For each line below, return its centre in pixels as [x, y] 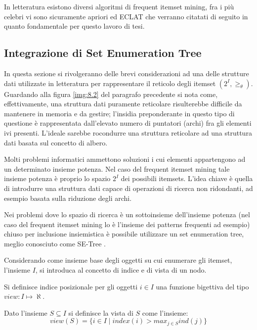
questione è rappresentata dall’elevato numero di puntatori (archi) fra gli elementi [128, 123]
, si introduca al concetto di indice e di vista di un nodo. [121, 270]
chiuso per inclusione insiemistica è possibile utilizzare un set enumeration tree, [124, 234]
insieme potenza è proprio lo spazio [57, 178]
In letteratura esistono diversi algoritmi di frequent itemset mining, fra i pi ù [119, 6]
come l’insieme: [165, 312]
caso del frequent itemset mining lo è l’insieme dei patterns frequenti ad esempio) [127, 224]
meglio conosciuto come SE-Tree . [55, 243]
